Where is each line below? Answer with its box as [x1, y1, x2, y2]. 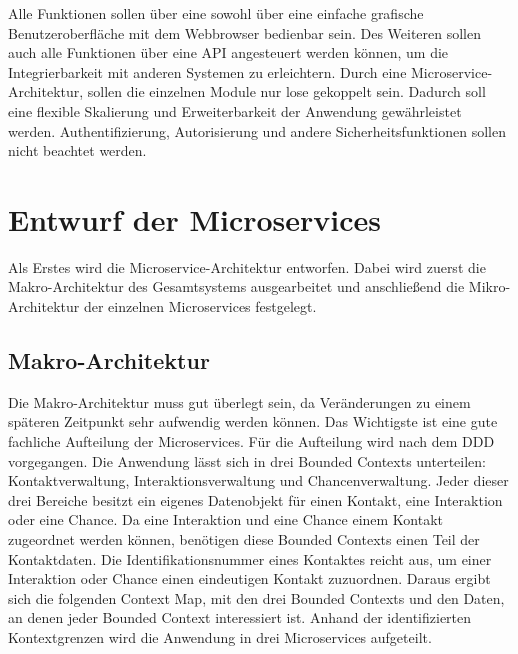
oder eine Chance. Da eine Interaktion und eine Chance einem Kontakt [8, 509, 444, 530]
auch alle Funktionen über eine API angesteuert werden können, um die [8, 42, 449, 63]
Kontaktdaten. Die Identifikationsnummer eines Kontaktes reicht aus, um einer [8, 548, 492, 569]
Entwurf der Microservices [8, 198, 382, 239]
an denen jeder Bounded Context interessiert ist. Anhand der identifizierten [8, 607, 472, 628]
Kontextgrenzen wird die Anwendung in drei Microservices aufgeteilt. [8, 626, 432, 647]
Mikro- [468, 276, 511, 297]
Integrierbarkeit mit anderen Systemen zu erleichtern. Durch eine [8, 61, 407, 82]
